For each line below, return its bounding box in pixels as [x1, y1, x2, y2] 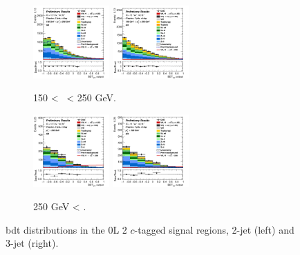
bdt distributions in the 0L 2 [6, 222, 127, 236]
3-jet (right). [6, 236, 59, 250]
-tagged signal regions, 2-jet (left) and [134, 222, 294, 236]
